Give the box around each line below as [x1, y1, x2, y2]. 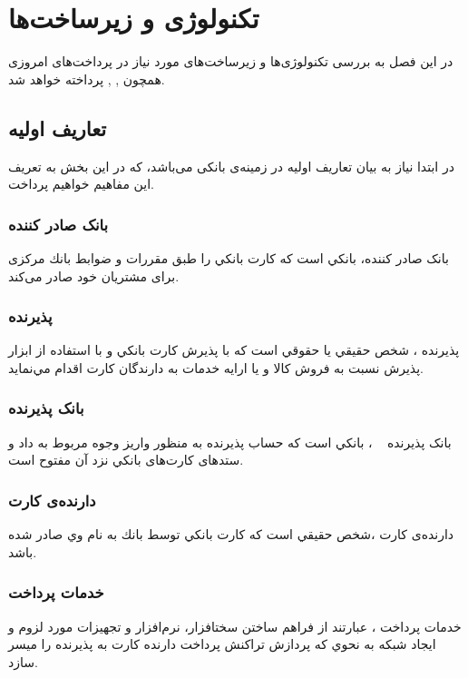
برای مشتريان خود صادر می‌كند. [8, 266, 180, 285]
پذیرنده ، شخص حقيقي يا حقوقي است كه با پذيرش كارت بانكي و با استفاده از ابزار [8, 340, 460, 359]
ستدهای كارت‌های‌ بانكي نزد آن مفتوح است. [8, 450, 244, 469]
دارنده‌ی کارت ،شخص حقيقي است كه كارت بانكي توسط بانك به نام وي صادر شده [8, 525, 454, 544]
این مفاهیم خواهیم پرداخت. [8, 174, 154, 193]
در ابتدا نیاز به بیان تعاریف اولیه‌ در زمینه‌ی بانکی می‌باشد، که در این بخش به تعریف [8, 156, 454, 175]
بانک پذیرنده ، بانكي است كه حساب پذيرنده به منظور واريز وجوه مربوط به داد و [8, 432, 452, 451]
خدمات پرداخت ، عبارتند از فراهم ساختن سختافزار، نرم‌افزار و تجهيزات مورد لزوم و [8, 616, 462, 635]
